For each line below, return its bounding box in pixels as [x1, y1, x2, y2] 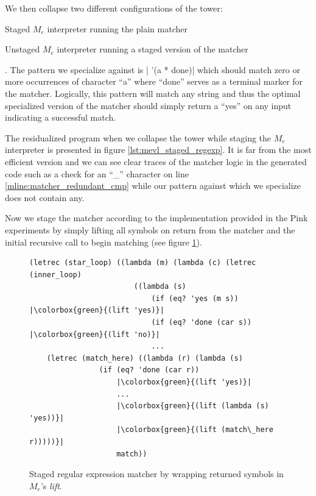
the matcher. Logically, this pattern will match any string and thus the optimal [5, 87, 301, 99]
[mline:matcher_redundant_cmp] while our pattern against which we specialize [5, 179, 301, 192]
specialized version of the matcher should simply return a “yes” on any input [5, 99, 292, 112]
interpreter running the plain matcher [47, 22, 188, 35]
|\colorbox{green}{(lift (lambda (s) [116, 402, 269, 411]
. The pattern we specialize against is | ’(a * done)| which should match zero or [5, 63, 300, 76]
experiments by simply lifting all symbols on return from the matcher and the [5, 223, 295, 236]
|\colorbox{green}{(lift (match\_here [116, 425, 273, 434]
